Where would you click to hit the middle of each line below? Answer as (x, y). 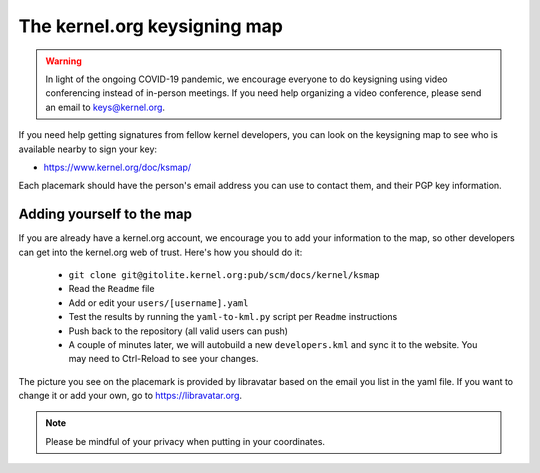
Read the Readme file (111, 289)
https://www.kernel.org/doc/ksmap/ (117, 167)
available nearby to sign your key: (88, 149)
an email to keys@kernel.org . (105, 107)
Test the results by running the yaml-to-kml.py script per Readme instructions (233, 317)
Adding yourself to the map (105, 214)
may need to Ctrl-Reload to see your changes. (163, 359)
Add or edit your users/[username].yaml (158, 302)
